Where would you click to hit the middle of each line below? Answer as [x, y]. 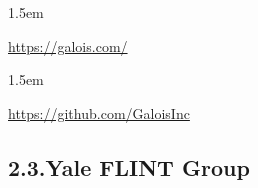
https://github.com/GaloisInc [99, 112]
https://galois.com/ [68, 45]
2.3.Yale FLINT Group [129, 166]
